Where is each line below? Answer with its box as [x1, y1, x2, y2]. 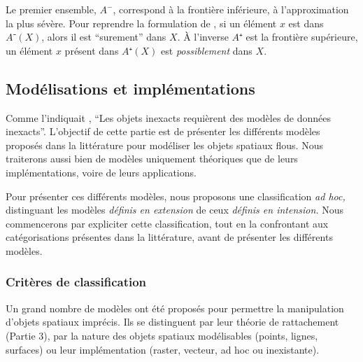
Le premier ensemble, [6, 2, 97, 16]
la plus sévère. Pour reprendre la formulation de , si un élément [6, 15, 277, 30]
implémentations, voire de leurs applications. [6, 165, 197, 179]
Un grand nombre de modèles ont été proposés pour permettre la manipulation [6, 300, 344, 315]
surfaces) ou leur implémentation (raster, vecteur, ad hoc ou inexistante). [6, 342, 320, 356]
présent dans [64, 43, 119, 57]
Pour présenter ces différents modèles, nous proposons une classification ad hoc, [6, 188, 346, 203]
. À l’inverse [177, 29, 229, 44]
